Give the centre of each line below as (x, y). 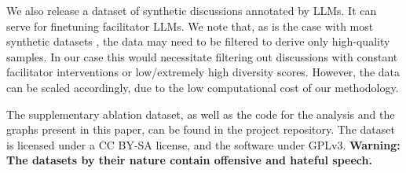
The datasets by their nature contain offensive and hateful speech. (189, 160)
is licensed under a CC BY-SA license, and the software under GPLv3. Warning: (203, 144)
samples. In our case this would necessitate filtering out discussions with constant (202, 56)
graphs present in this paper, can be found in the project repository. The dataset (201, 129)
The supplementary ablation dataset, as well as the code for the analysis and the (201, 114)
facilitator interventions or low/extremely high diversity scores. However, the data (203, 72)
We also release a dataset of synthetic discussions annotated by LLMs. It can (192, 10)
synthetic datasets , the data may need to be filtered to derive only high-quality (198, 41)
